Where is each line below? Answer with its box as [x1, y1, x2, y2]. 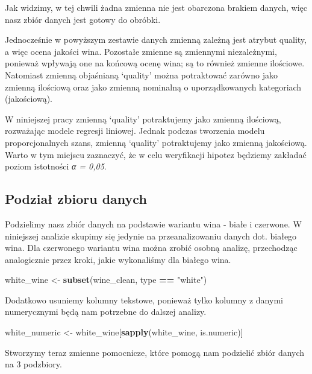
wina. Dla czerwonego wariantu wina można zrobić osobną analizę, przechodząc [5, 241, 298, 254]
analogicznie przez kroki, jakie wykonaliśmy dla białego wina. [5, 253, 231, 265]
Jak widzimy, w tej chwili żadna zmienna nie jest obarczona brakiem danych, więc [5, 1, 307, 13]
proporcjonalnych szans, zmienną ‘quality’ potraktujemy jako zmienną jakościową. [5, 136, 307, 148]
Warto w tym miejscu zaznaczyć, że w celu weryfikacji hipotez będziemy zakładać [5, 148, 307, 160]
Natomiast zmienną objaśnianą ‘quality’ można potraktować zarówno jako [5, 68, 278, 81]
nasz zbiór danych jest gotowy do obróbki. [5, 13, 161, 25]
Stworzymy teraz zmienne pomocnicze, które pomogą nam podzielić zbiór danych [5, 346, 305, 358]
